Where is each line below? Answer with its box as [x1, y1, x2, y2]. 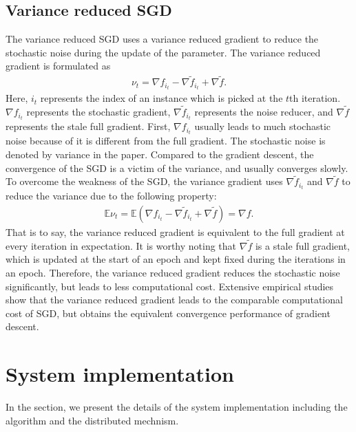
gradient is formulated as [6, 58, 111, 73]
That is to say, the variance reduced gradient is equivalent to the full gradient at [6, 225, 345, 239]
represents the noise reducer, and [194, 105, 333, 119]
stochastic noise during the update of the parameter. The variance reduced [6, 45, 321, 59]
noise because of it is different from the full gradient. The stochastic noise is [6, 133, 326, 148]
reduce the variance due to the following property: [6, 188, 217, 203]
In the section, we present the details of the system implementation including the [6, 400, 348, 414]
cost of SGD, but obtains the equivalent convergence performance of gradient [6, 305, 331, 320]
